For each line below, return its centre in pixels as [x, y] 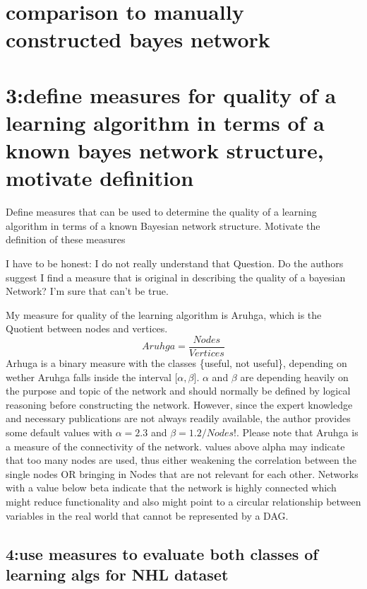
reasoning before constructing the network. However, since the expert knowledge [179, 404]
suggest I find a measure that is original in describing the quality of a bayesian [176, 277]
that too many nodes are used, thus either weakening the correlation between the [181, 460]
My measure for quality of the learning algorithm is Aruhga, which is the [164, 314]
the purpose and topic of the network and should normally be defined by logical [178, 391]
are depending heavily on [294, 377]
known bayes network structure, [165, 150]
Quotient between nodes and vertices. [87, 328]
